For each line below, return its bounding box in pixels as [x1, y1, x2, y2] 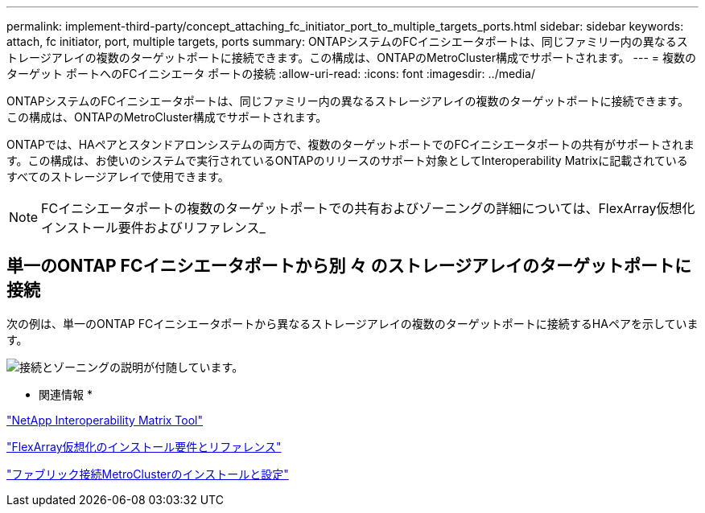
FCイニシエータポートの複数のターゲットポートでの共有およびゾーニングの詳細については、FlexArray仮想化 [41, 200, 695, 216]
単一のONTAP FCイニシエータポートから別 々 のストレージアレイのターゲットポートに [6, 256, 691, 277]
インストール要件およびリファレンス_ [41, 220, 266, 236]
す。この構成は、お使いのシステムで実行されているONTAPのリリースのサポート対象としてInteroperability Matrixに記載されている [6, 154, 688, 167]
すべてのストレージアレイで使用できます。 [6, 170, 229, 183]
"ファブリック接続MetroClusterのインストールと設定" [6, 466, 289, 481]
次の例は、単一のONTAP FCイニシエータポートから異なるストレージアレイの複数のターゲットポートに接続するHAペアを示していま [6, 316, 699, 330]
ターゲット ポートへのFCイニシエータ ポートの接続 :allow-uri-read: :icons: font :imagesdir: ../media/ [6, 67, 535, 80]
